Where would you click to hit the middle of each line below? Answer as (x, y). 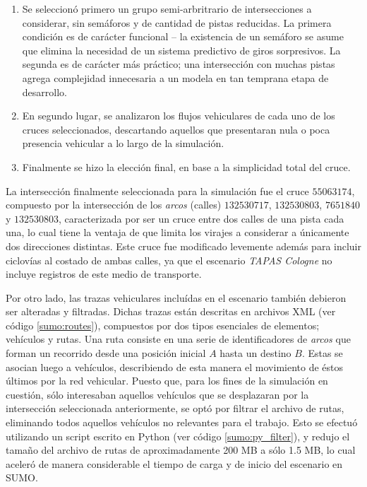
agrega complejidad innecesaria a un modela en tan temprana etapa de (175, 77)
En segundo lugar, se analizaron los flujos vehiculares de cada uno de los (179, 116)
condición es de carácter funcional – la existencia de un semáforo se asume (183, 36)
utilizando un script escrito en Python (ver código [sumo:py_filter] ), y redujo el (178, 436)
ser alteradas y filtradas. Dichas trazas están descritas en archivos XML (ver (171, 311)
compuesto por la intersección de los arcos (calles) (114, 205)
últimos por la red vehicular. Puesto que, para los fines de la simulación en (167, 381)
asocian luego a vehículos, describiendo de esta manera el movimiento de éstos (175, 366)
